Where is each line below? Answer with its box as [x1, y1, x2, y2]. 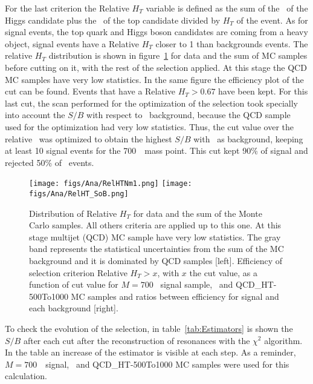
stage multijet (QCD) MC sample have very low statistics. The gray [29, 230, 281, 243]
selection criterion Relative [29, 266, 127, 279]
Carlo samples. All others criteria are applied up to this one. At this [29, 219, 282, 231]
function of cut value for [29, 278, 118, 291]
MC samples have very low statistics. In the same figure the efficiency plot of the [5, 73, 304, 85]
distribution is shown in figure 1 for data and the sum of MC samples [48, 49, 308, 62]
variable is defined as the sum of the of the [146, 2, 308, 14]
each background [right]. [29, 302, 118, 314]
